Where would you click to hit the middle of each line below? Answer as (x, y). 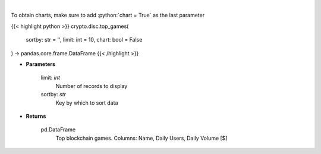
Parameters (41, 64)
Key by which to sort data (87, 103)
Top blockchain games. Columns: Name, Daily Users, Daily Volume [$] (141, 138)
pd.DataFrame (58, 130)
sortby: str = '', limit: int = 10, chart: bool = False (84, 40)
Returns (36, 116)
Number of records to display (92, 86)
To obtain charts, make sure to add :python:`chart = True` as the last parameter (108, 15)
